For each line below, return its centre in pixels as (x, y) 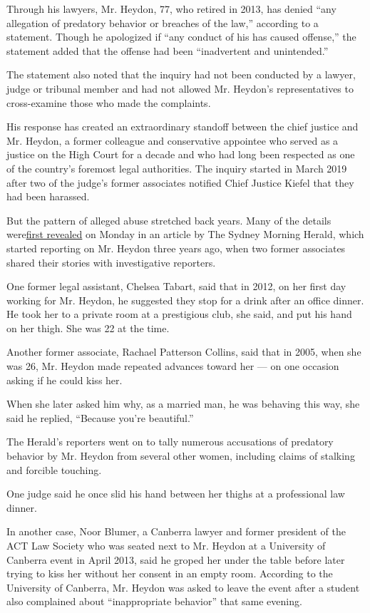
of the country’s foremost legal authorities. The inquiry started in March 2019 (177, 168)
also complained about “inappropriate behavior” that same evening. (154, 601)
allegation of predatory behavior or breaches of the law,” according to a (163, 22)
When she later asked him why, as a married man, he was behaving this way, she (183, 404)
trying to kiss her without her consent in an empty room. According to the (170, 573)
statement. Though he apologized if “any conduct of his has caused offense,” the (181, 37)
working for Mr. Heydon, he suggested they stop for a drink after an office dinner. (185, 300)
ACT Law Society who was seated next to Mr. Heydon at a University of (166, 545)
